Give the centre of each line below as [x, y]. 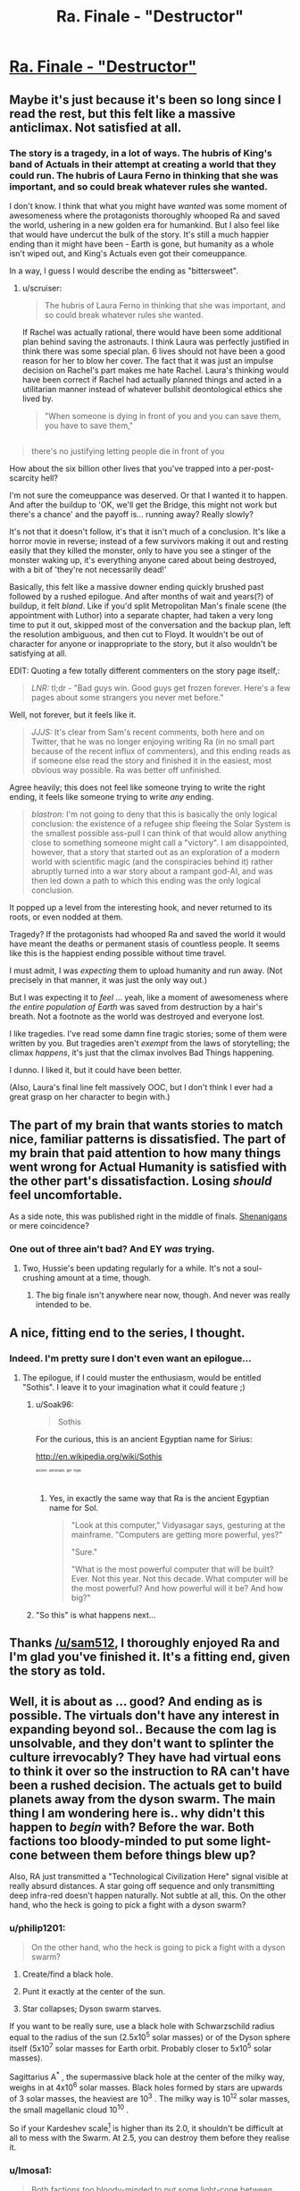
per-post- [257, 469]
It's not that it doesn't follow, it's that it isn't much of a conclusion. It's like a [147, 532]
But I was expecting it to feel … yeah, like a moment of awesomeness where [149, 997]
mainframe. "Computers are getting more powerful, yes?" [177, 1534]
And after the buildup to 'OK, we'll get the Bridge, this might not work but [143, 505]
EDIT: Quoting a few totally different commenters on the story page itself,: [145, 671]
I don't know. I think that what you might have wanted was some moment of [148, 206]
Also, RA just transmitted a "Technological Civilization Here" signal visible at [149, 1876]
